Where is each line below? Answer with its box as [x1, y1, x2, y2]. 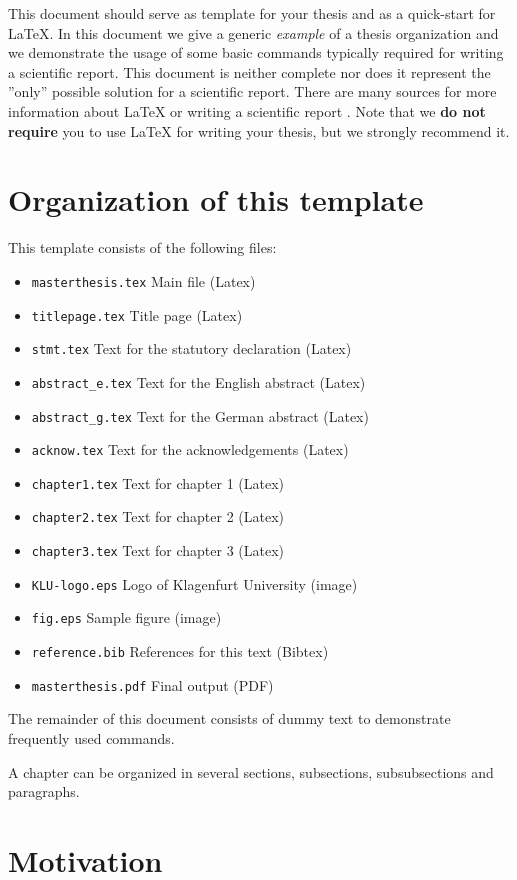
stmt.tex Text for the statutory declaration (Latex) [31, 338, 352, 359]
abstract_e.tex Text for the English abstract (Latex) [31, 371, 366, 392]
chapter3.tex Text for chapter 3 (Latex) [31, 540, 285, 561]
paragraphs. [8, 781, 80, 802]
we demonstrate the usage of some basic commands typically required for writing [8, 42, 504, 63]
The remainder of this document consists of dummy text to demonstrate [8, 708, 451, 729]
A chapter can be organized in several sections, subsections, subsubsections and [8, 761, 494, 782]
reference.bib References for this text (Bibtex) [31, 641, 329, 662]
